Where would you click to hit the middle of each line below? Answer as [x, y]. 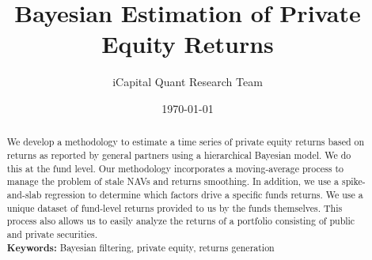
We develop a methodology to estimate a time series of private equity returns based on [186, 142]
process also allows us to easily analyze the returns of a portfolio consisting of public [181, 221]
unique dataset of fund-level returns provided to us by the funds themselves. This [175, 207]
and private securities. [52, 234]
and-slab [24, 194]
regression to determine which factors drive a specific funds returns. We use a [204, 194]
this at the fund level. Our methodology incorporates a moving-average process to [175, 168]
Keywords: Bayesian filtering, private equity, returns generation [140, 247]
